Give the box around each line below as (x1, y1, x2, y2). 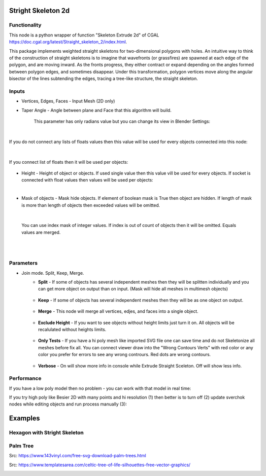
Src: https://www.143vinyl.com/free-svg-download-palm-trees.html (9, 453, 146, 459)
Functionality (9, 22, 42, 29)
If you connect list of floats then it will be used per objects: (9, 159, 128, 165)
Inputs (9, 88, 25, 95)
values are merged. (21, 229, 61, 235)
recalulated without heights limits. (38, 326, 106, 332)
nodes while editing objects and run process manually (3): (9, 401, 127, 407)
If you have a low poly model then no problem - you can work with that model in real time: (9, 385, 192, 391)
